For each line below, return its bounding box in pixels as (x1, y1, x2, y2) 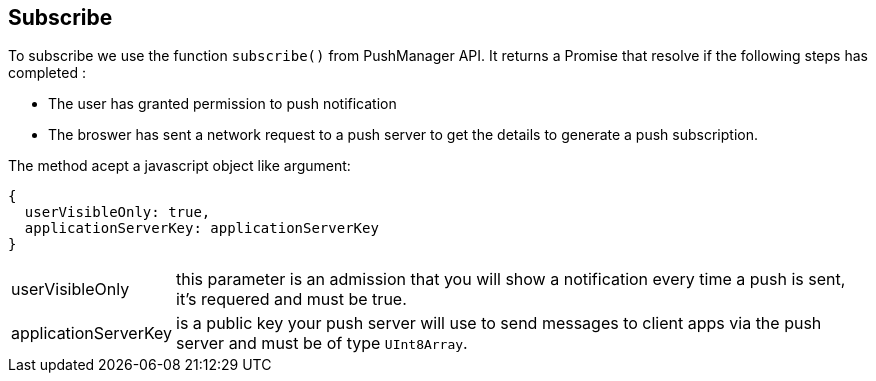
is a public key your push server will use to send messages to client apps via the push (176, 313, 822, 334)
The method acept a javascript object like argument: (8, 157, 351, 175)
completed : (8, 64, 86, 82)
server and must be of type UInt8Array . (176, 333, 468, 354)
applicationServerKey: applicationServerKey (24, 220, 379, 237)
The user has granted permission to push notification (48, 95, 397, 113)
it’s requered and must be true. (176, 289, 407, 310)
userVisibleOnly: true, (24, 204, 211, 221)
